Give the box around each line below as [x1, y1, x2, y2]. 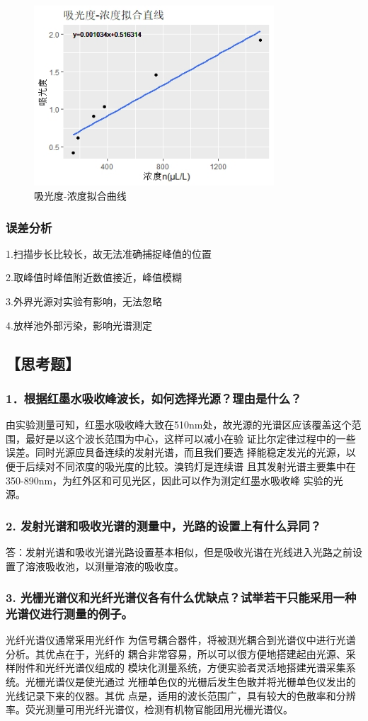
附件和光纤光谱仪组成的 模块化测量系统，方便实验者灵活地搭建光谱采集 [15, 660, 346, 675]
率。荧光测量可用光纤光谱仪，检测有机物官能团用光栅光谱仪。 [6, 702, 293, 717]
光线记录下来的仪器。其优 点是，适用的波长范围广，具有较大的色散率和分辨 [6, 688, 356, 703]
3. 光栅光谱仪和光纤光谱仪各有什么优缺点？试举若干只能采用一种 [6, 589, 357, 606]
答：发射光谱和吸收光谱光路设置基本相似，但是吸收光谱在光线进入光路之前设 [6, 544, 362, 559]
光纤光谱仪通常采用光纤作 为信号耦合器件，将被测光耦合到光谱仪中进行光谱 [6, 632, 356, 647]
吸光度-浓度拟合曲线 [34, 188, 127, 203]
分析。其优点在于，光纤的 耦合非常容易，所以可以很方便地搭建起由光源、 [6, 646, 346, 661]
